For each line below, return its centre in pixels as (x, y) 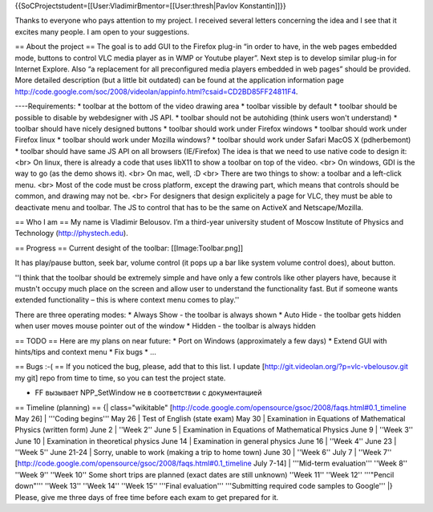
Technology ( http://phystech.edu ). (71, 234)
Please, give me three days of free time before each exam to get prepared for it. (147, 497)
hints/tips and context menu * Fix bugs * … (85, 351)
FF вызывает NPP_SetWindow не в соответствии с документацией (148, 392)
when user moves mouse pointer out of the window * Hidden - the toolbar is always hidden (165, 326)
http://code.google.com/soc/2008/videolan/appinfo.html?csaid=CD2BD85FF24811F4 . (156, 91)
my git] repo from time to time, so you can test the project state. (120, 378)
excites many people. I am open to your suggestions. (102, 31)
